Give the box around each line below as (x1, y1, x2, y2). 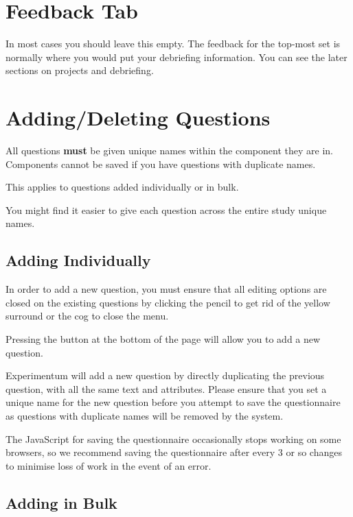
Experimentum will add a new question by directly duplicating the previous (5, 368, 325, 383)
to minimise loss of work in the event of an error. (5, 458, 212, 472)
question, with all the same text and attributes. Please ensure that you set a (5, 381, 327, 396)
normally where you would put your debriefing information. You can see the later (5, 49, 348, 64)
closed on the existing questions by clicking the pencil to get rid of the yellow (5, 295, 330, 309)
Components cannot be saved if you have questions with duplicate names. (5, 156, 316, 171)
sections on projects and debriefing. (5, 63, 154, 77)
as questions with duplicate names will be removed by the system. (5, 408, 284, 422)
